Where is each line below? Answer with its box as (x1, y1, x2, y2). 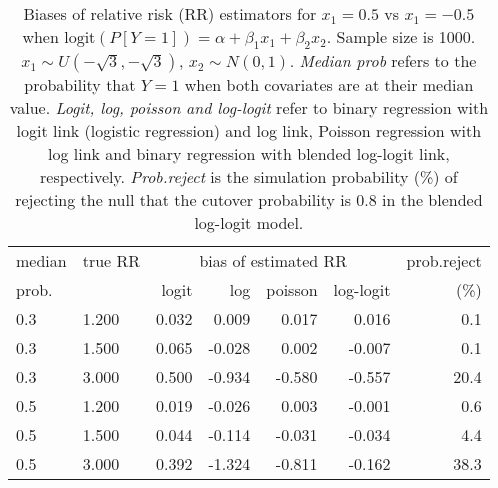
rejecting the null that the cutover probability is (15, 188, 351, 212)
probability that (24, 73, 136, 97)
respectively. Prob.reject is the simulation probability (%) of (40, 165, 458, 189)
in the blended (382, 188, 483, 212)
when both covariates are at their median (184, 73, 474, 97)
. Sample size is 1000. (326, 25, 476, 48)
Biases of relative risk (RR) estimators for (23, 2, 317, 25)
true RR (82, 249, 141, 273)
